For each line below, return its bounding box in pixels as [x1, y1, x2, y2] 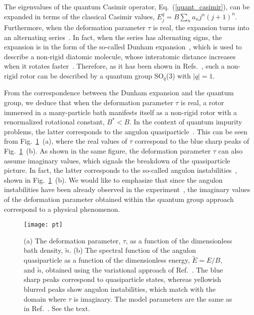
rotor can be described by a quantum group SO [20, 70, 164, 80]
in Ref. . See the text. [24, 303, 90, 314]
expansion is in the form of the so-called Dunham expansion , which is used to [4, 41, 242, 52]
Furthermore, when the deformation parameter [4, 22, 146, 33]
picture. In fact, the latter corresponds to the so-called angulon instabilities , [4, 165, 237, 175]
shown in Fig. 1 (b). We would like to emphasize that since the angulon [4, 174, 223, 185]
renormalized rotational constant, [4, 117, 105, 127]
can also [218, 146, 243, 156]
